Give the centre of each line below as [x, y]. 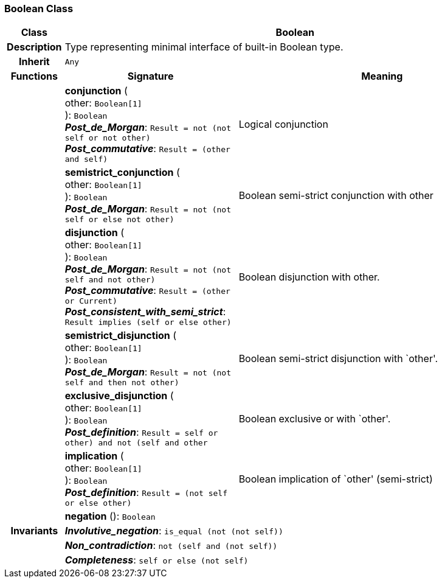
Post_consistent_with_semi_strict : [145, 312]
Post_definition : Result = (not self [146, 493]
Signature [150, 76]
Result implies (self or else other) [148, 323]
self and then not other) [122, 383]
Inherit [34, 62]
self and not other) [110, 280]
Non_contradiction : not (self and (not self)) [171, 546]
